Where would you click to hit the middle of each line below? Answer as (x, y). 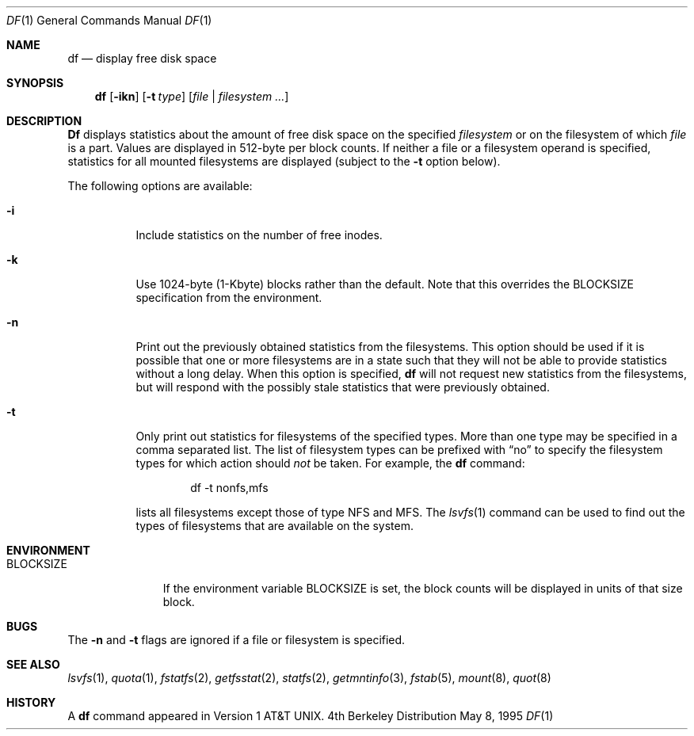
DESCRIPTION (44, 121)
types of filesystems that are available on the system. (275, 526)
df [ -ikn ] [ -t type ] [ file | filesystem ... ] (192, 96)
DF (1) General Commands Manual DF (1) (109, 20)
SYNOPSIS (35, 83)
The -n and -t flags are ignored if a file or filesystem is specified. (236, 640)
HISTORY (31, 702)
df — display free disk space (142, 58)
